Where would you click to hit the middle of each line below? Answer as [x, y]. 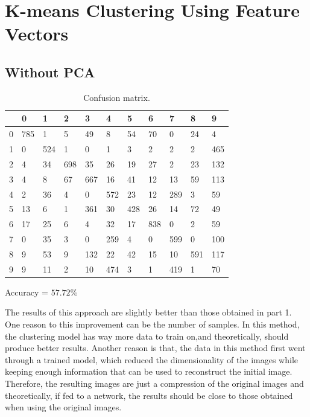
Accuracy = [27, 292]
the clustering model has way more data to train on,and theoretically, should [147, 336]
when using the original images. [63, 407]
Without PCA [50, 72]
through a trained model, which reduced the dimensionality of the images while [152, 359]
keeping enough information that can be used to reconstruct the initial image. [149, 371]
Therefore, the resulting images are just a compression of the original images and [154, 383]
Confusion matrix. [117, 97]
